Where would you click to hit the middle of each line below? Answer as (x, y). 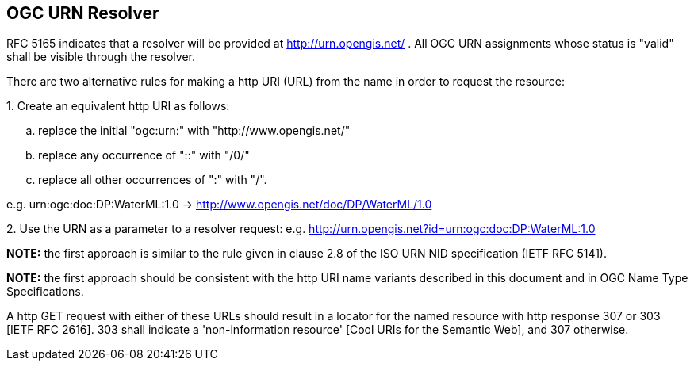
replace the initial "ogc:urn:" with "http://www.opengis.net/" (194, 131)
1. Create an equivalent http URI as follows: (118, 106)
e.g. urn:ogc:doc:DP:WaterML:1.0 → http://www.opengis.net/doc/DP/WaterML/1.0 (219, 205)
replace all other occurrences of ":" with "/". (153, 180)
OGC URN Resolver (83, 13)
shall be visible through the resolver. (101, 57)
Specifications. (45, 292)
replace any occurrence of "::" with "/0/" (144, 155)
